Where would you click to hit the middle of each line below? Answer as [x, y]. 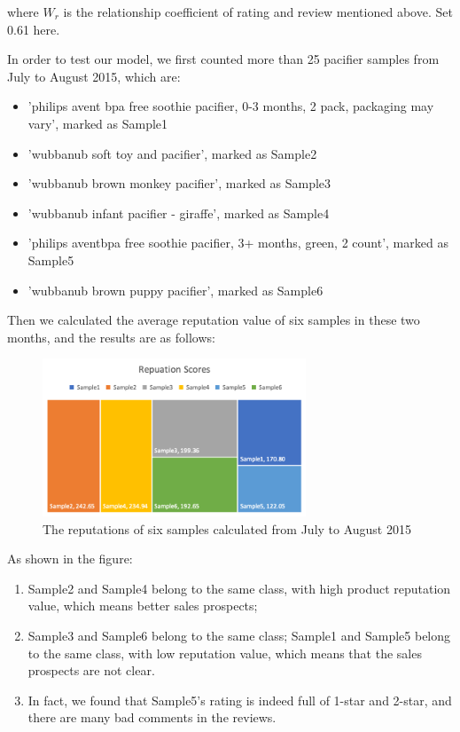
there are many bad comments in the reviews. [152, 717]
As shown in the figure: [70, 559]
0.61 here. [34, 29]
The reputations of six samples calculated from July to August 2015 [227, 528]
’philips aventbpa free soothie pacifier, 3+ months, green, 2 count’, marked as [238, 243]
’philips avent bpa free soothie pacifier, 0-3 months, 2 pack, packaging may [231, 106]
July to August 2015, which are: [94, 76]
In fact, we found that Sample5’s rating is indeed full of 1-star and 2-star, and [240, 700]
